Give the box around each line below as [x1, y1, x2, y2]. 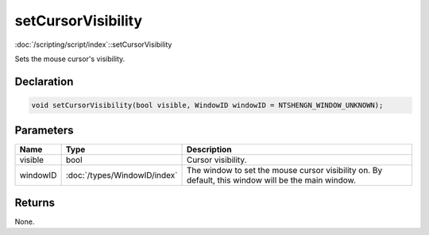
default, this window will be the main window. [186, 175, 357, 186]
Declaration [14, 75, 74, 88]
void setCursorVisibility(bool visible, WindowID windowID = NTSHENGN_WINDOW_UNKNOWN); [31, 100, 384, 110]
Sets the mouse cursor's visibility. [14, 54, 126, 64]
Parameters [14, 124, 74, 137]
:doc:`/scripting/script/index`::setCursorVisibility [14, 40, 172, 49]
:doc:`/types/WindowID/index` [65, 170, 178, 181]
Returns [14, 195, 56, 210]
